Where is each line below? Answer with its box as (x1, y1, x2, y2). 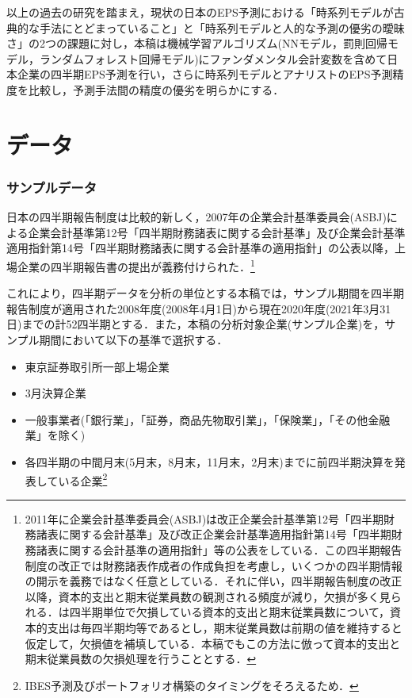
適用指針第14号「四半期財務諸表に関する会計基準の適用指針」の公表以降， (6, 240, 395, 256)
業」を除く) (25, 427, 86, 443)
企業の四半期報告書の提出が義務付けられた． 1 (17, 255, 255, 274)
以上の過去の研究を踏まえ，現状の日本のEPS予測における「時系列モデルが (6, 4, 394, 20)
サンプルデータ (6, 177, 97, 197)
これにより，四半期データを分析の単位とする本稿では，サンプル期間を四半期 (6, 285, 404, 301)
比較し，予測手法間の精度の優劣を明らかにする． (28, 81, 284, 98)
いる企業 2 (58, 470, 108, 489)
